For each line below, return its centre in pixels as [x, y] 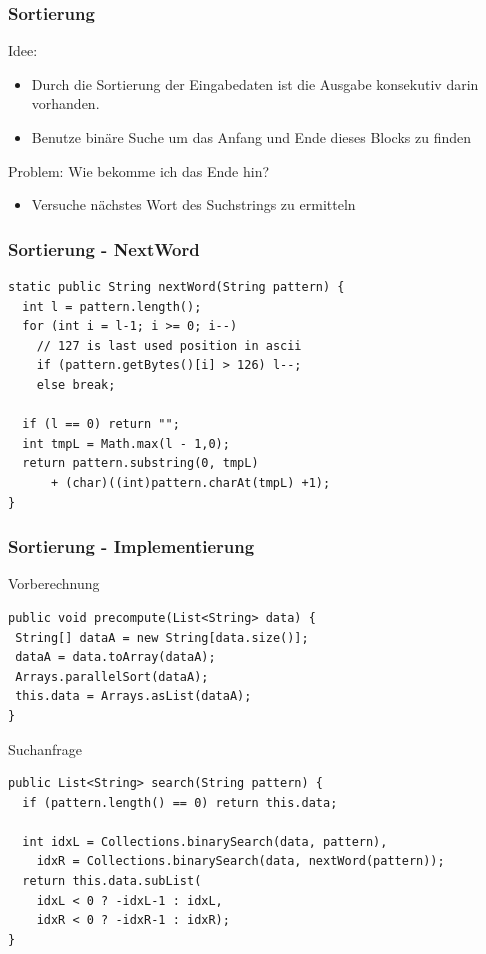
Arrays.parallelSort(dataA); [112, 676]
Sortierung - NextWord [104, 248]
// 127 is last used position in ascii [169, 345]
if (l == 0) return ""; [101, 424]
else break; [76, 384]
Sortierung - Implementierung [131, 546]
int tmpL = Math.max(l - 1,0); [126, 443]
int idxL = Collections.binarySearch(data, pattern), [205, 841]
